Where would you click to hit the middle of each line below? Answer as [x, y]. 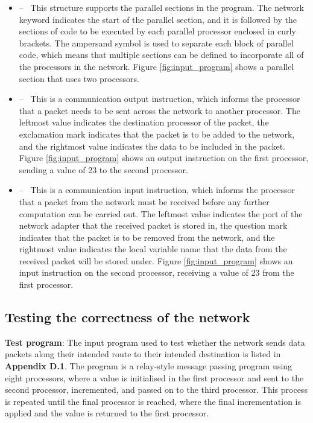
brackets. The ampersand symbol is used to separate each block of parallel [156, 43]
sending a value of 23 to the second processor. [103, 169]
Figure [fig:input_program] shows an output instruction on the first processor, [164, 158]
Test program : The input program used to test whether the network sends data [155, 342]
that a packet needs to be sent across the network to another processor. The [160, 110]
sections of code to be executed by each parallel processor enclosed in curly [157, 31]
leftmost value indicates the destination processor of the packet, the [144, 122]
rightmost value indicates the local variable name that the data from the [153, 249]
